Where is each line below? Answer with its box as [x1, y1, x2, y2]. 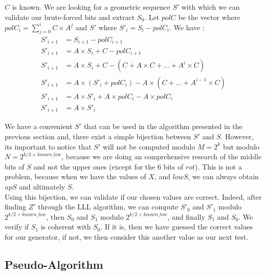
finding [5, 201, 27, 212]
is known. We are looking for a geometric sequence [12, 2, 170, 12]
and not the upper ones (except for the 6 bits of [33, 161, 184, 172]
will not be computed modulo [102, 141, 195, 152]
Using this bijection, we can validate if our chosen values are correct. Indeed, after [5, 191, 262, 202]
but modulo [223, 141, 260, 152]
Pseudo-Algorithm [5, 257, 103, 272]
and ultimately [19, 181, 65, 192]
